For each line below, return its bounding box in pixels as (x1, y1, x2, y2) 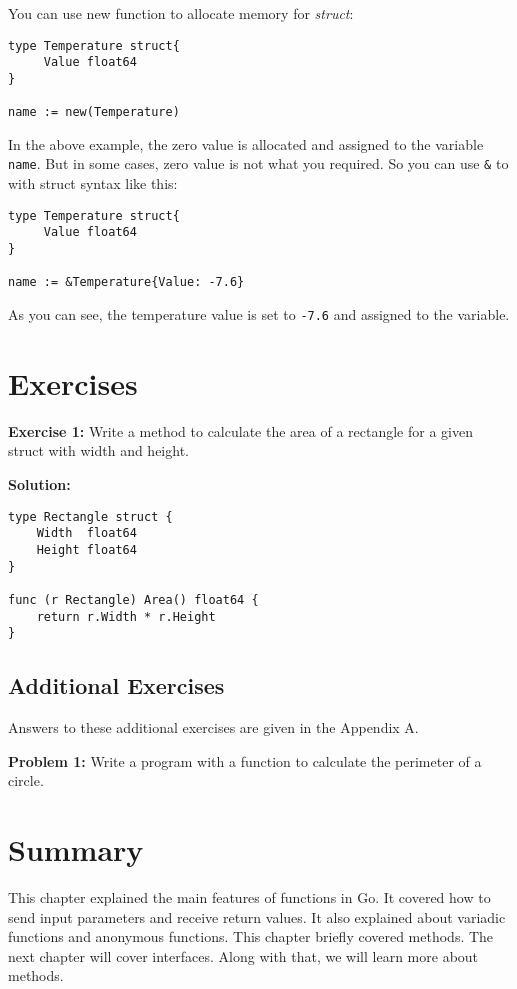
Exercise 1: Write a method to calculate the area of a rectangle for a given (8, 420, 473, 441)
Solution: (8, 473, 71, 494)
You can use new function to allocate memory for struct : (8, 3, 354, 23)
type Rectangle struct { (8, 509, 173, 524)
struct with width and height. (8, 440, 189, 461)
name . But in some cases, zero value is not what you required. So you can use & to (8, 153, 509, 174)
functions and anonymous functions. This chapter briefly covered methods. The (8, 926, 494, 947)
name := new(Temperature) (8, 105, 180, 120)
